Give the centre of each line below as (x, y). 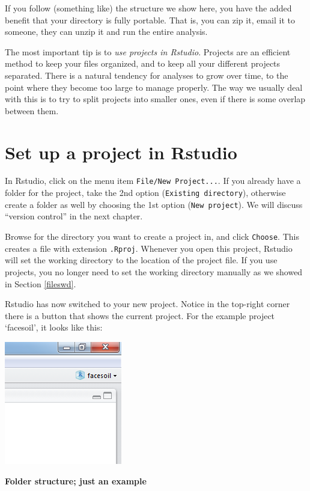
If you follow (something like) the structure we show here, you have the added (148, 8)
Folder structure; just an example (76, 480)
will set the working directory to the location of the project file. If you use (141, 260)
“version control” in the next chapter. (74, 216)
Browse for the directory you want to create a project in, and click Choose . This (152, 236)
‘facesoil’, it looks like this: (54, 327)
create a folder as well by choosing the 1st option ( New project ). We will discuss (154, 204)
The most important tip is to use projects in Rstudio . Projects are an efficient (148, 51)
